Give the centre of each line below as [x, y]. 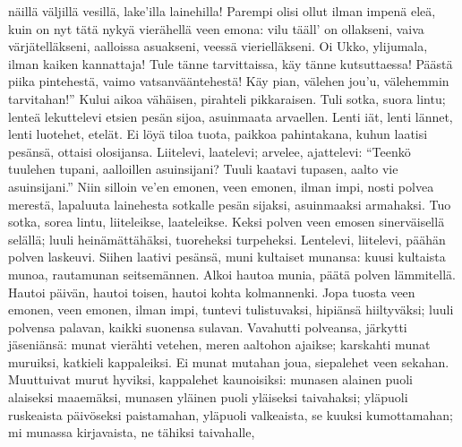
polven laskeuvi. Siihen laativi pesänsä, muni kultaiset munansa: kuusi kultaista [227, 257]
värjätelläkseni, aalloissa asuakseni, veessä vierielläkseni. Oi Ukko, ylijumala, [218, 46]
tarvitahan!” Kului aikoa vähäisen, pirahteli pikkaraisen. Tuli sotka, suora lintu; [227, 98]
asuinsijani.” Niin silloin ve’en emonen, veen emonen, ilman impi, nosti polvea [221, 186]
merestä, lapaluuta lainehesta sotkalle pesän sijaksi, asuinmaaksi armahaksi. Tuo [230, 204]
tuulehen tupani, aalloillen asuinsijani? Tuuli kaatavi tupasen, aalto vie [203, 169]
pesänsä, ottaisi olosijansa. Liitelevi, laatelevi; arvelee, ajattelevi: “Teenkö [210, 151]
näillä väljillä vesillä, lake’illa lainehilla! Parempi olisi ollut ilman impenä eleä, [222, 11]
